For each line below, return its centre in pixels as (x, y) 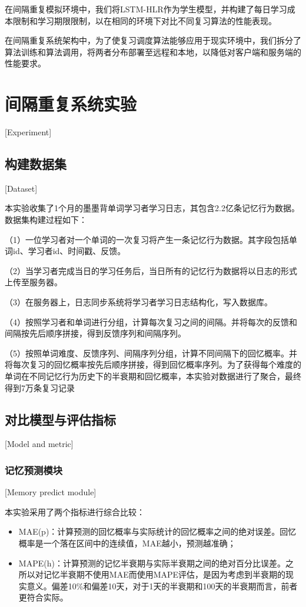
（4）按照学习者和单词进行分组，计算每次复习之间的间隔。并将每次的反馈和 (151, 321)
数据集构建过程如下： (46, 220)
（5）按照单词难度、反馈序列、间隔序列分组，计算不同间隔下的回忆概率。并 (151, 353)
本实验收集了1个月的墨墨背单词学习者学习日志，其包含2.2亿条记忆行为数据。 (152, 208)
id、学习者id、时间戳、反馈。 (69, 251)
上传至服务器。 (34, 282)
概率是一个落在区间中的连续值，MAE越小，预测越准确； (127, 543)
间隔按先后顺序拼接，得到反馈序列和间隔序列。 (95, 333)
